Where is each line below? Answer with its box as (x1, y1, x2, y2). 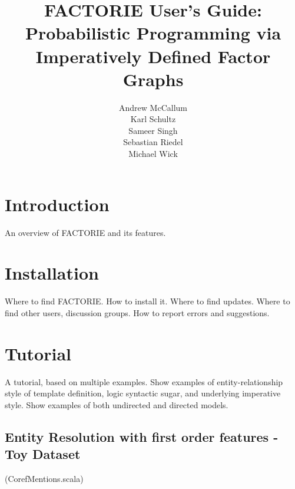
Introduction (5, 192, 110, 216)
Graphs (122, 67, 184, 91)
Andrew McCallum (119, 101, 187, 113)
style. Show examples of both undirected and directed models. (5, 398, 228, 411)
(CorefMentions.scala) (5, 472, 84, 484)
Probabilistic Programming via (25, 21, 281, 45)
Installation (5, 261, 99, 285)
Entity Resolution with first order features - (5, 427, 279, 445)
